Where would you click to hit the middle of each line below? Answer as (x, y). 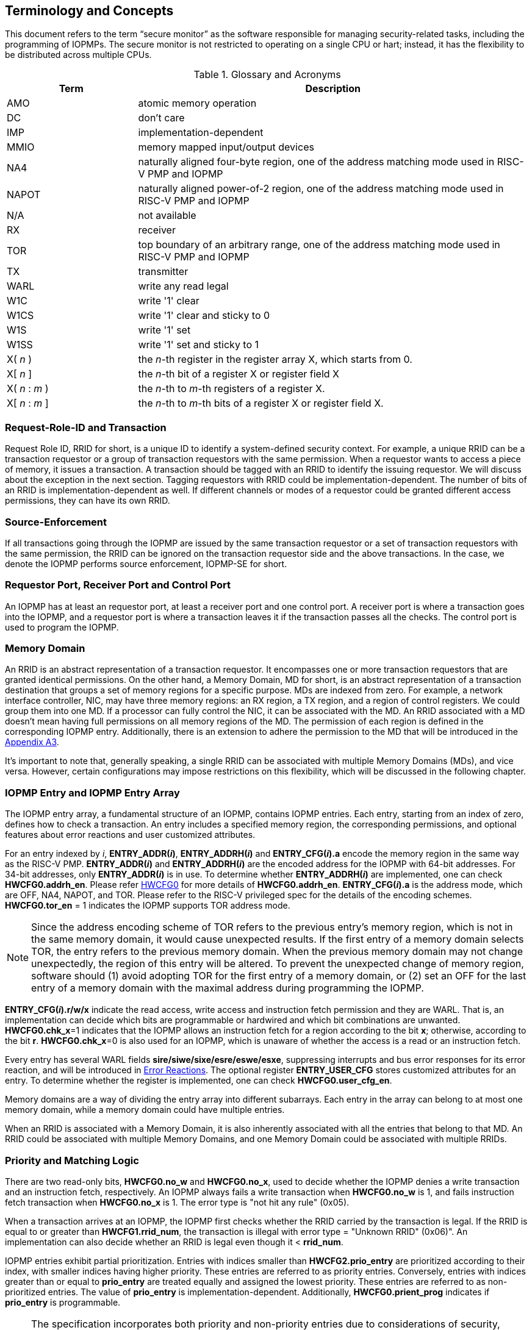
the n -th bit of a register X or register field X (239, 374)
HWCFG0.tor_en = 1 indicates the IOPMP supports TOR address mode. (148, 906)
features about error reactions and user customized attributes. (130, 835)
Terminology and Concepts (89, 11)
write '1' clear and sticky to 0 (204, 316)
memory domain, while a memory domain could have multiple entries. (145, 1110)
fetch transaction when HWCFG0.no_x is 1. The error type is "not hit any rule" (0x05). (177, 1202)
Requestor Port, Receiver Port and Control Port (118, 585)
